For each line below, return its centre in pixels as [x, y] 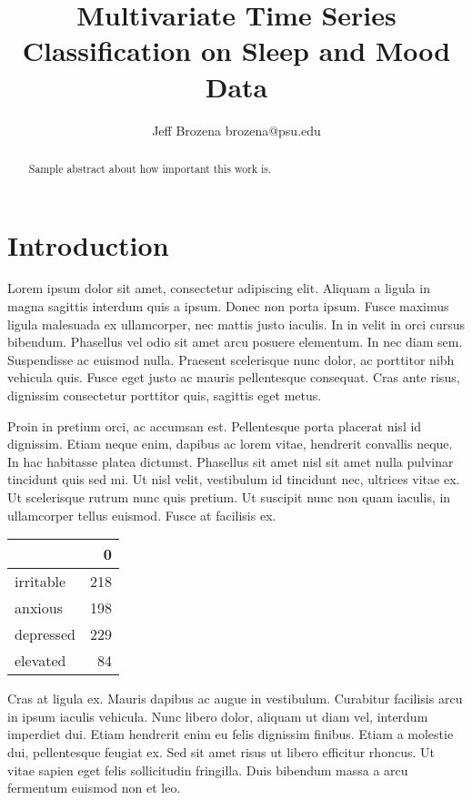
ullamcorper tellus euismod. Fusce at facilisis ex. [142, 515]
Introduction [88, 244]
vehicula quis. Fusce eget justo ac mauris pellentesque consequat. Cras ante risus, [234, 377]
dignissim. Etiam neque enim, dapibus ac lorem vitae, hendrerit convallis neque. [230, 444]
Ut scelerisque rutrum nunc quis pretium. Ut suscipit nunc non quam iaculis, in [229, 497]
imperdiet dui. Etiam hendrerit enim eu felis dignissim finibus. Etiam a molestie [231, 734]
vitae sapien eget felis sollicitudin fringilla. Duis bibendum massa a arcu [208, 770]
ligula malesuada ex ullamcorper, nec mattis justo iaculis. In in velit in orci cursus [236, 324]
